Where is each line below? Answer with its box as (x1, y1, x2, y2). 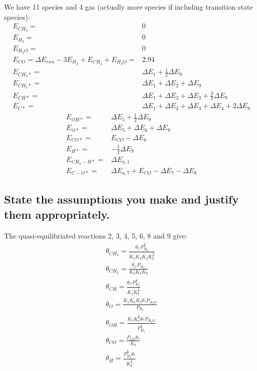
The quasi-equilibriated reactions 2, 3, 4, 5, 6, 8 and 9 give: (4, 230, 187, 241)
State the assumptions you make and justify (4, 191, 239, 207)
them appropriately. (4, 206, 110, 222)
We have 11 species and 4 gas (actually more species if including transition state (4, 2, 253, 12)
